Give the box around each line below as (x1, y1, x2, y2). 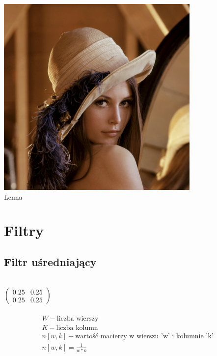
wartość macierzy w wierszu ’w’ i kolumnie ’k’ (75, 332, 214, 340)
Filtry (4, 220, 44, 240)
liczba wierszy (56, 315, 99, 322)
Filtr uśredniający (4, 254, 97, 269)
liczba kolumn (56, 324, 98, 331)
